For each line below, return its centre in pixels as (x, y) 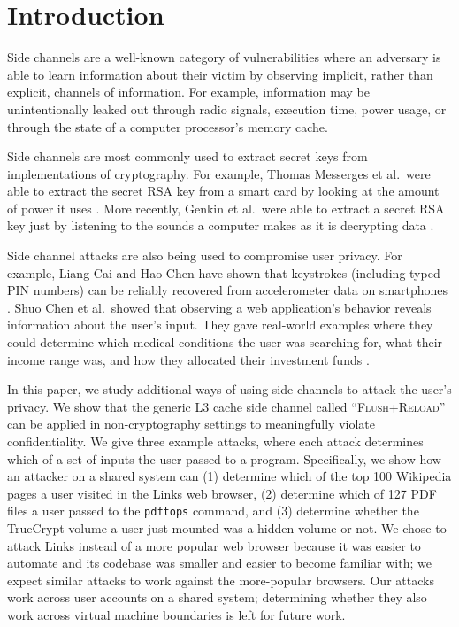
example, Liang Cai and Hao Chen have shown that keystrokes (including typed (224, 272)
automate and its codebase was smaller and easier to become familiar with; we (219, 563)
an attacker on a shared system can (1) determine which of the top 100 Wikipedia (229, 476)
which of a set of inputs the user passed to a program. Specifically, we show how (224, 458)
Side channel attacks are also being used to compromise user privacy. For (205, 255)
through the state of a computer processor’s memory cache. (168, 126)
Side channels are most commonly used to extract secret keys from (187, 156)
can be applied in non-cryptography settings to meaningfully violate (191, 424)
